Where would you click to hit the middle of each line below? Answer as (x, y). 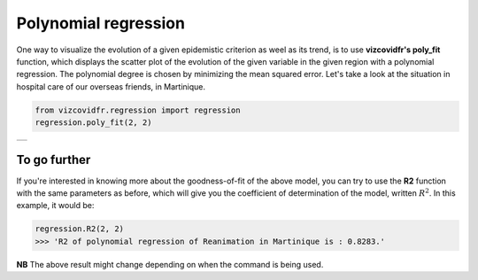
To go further (54, 159)
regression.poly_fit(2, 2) (93, 123)
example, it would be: (55, 206)
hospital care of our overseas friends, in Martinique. (111, 86)
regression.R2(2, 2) (79, 229)
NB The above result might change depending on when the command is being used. (170, 264)
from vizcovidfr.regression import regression (138, 110)
